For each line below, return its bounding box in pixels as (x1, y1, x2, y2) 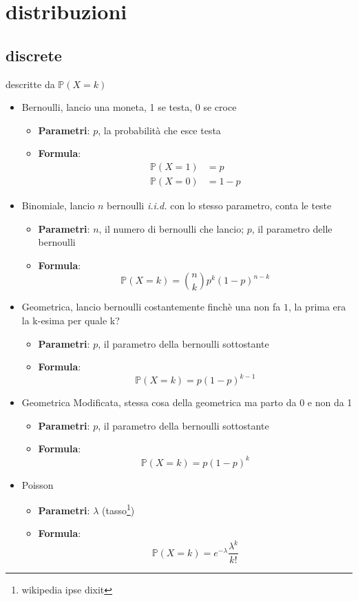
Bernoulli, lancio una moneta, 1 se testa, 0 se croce (21, 100, 237, 114)
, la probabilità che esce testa (98, 123, 221, 137)
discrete (6, 44, 62, 65)
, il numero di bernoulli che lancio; (98, 221, 244, 235)
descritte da (6, 76, 55, 91)
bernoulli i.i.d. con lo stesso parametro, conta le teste (107, 198, 332, 213)
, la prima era (288, 299, 346, 314)
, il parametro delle (251, 221, 333, 235)
